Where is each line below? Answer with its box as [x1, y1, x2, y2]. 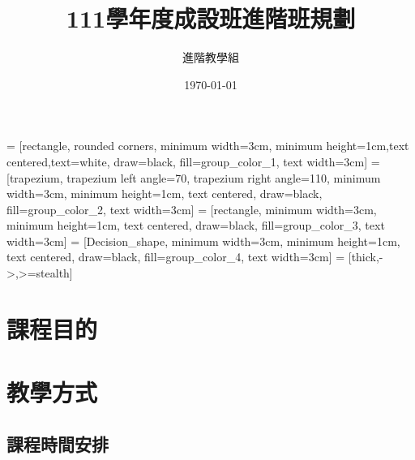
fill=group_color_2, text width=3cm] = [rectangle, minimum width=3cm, [6, 200, 377, 217]
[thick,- [348, 248, 383, 265]
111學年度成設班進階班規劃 [66, 2, 356, 35]
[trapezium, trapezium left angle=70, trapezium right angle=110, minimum [6, 169, 381, 186]
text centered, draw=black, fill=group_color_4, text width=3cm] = [6, 248, 345, 265]
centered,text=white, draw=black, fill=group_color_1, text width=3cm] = [6, 153, 380, 170]
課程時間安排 [6, 431, 109, 456]
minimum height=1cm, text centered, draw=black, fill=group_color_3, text [6, 217, 385, 234]
